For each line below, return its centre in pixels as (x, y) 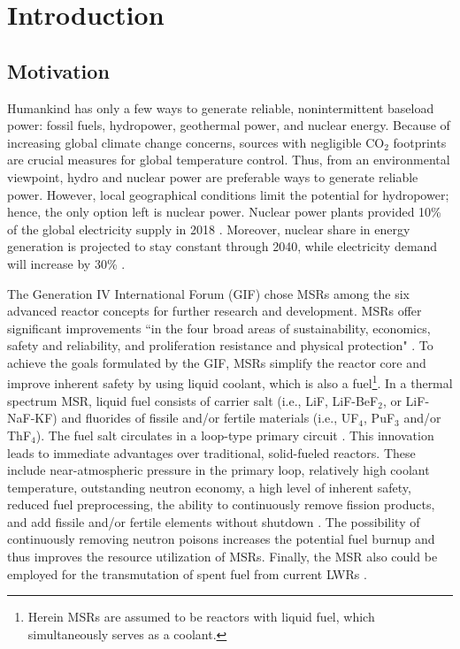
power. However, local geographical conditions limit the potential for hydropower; (228, 194)
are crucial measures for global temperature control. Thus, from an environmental (229, 160)
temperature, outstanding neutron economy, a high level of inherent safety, (209, 487)
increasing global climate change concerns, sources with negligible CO (196, 142)
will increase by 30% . (66, 263)
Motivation (58, 70)
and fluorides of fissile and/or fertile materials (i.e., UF (210, 418)
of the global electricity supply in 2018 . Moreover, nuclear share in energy (209, 229)
